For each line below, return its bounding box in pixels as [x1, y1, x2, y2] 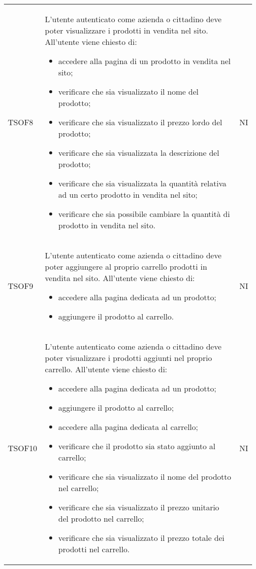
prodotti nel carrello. [58, 543, 130, 555]
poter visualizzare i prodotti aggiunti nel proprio [45, 352, 212, 363]
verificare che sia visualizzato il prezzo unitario [58, 501, 220, 513]
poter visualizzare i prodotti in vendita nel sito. [45, 25, 208, 36]
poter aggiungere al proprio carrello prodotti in [45, 261, 207, 272]
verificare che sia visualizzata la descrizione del [58, 147, 220, 158]
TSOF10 [8, 442, 37, 454]
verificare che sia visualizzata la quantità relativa [58, 178, 226, 189]
